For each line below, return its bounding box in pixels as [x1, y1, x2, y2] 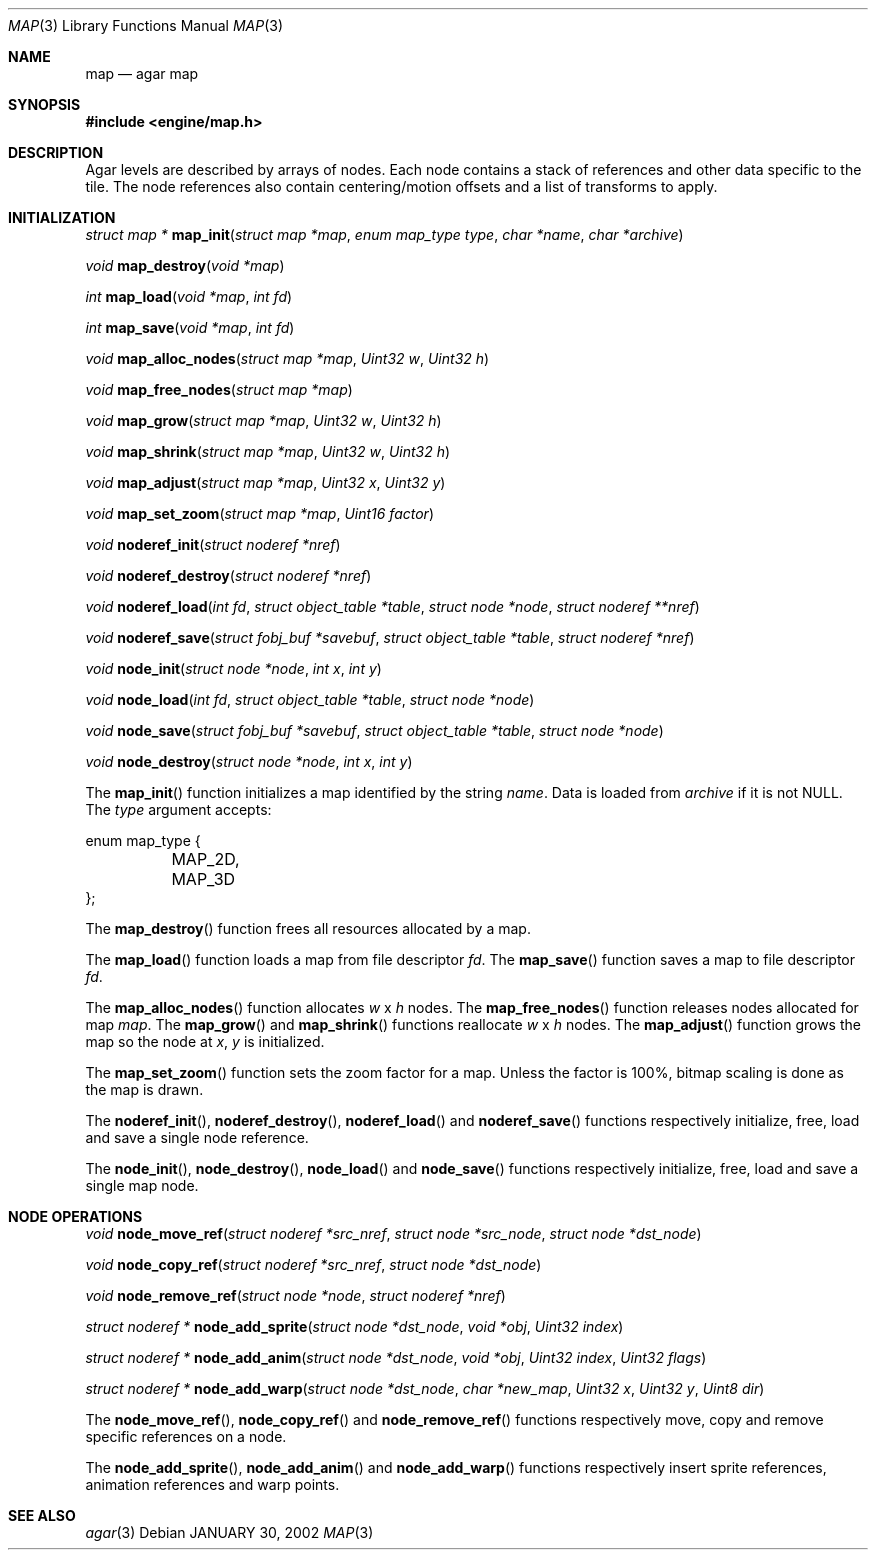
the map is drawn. [85, 1081, 204, 1098]
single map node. [85, 1177, 199, 1194]
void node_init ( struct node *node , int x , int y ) [85, 660, 382, 677]
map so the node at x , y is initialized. [85, 1033, 325, 1050]
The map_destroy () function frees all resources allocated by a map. [85, 920, 531, 937]
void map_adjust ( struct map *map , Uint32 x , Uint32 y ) [85, 474, 446, 491]
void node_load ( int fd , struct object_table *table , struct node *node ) [85, 691, 535, 708]
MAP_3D [171, 869, 236, 889]
